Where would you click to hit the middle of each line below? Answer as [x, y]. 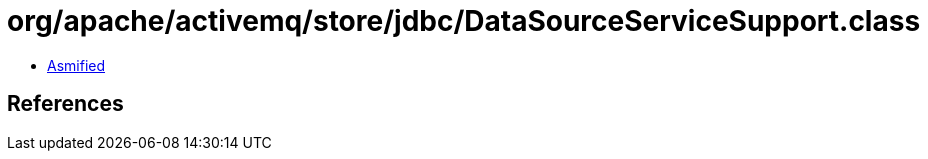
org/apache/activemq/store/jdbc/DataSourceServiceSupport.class [464, 21]
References [65, 104]
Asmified [76, 65]
